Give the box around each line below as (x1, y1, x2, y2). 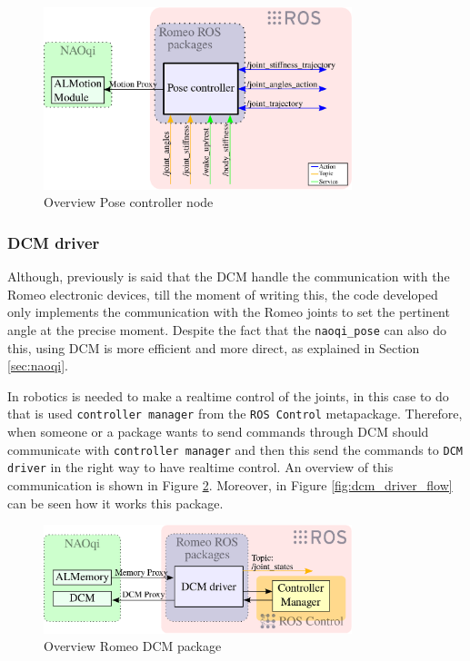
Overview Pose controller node (44, 192, 214, 212)
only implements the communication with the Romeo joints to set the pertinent (7, 302, 450, 321)
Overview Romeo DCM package (44, 636, 222, 656)
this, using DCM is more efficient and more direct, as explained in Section (7, 338, 420, 357)
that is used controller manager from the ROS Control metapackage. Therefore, (7, 404, 463, 423)
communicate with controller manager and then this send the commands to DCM (7, 439, 463, 459)
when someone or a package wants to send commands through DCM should (7, 422, 429, 440)
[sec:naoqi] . (7, 356, 68, 375)
